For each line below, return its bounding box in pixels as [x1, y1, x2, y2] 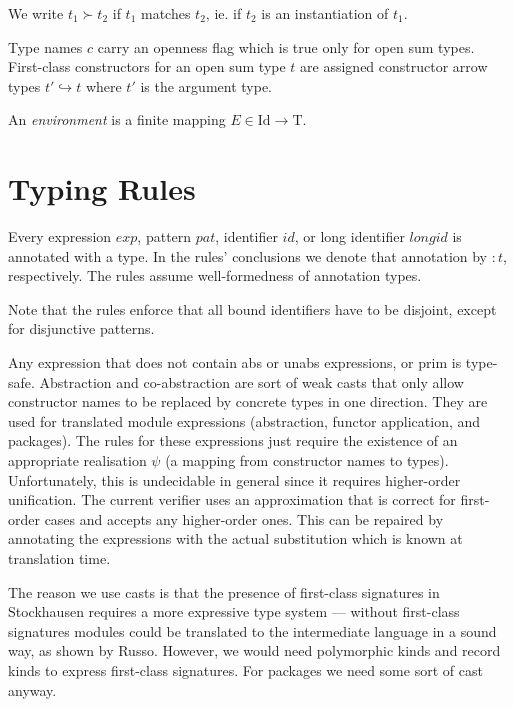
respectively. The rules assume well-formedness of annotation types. [8, 265, 422, 286]
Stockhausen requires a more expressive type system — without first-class [8, 601, 460, 622]
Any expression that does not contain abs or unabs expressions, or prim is [8, 352, 462, 373]
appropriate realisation [8, 450, 147, 471]
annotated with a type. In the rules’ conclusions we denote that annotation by [8, 245, 488, 266]
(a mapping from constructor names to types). [165, 450, 449, 471]
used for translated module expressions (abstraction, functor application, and [8, 410, 481, 431]
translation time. [8, 548, 111, 568]
